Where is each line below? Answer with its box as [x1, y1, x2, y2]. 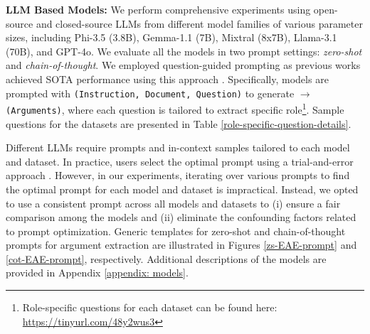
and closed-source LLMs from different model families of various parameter [36, 16, 363, 31]
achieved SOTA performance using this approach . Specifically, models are [6, 71, 329, 86]
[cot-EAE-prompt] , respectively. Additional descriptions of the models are [6, 251, 327, 266]
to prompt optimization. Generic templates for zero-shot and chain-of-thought [6, 223, 346, 238]
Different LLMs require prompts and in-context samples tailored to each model [6, 140, 350, 155]
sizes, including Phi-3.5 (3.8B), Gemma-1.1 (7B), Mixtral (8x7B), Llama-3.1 [6, 30, 337, 45]
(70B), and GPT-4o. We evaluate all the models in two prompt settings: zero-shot [6, 43, 362, 58]
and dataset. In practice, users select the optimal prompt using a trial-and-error [6, 153, 354, 168]
